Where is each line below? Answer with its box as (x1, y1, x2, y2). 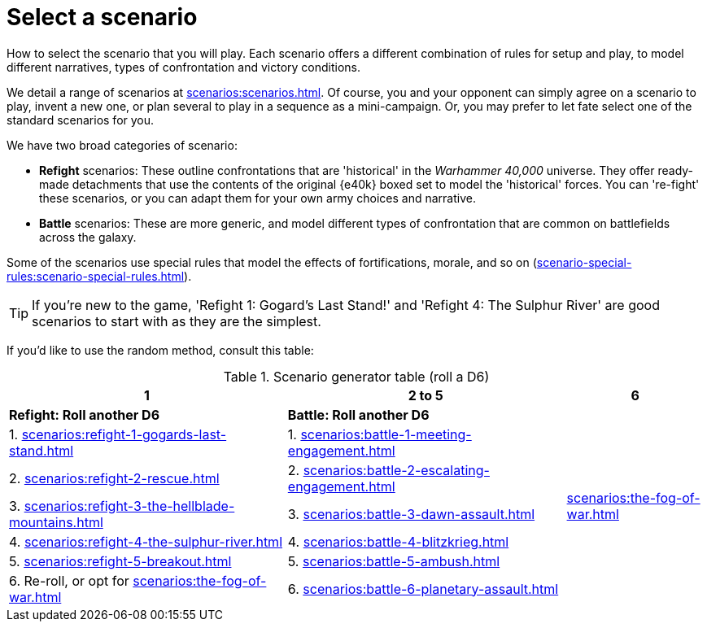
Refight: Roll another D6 (9, 406, 160, 423)
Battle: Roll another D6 (287, 406, 430, 423)
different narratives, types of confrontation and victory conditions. (7, 59, 361, 74)
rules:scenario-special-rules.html (7, 268, 185, 283)
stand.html (9, 442, 74, 459)
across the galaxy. (39, 229, 137, 244)
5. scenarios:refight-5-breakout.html (9, 552, 232, 569)
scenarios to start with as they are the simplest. (32, 312, 321, 329)
